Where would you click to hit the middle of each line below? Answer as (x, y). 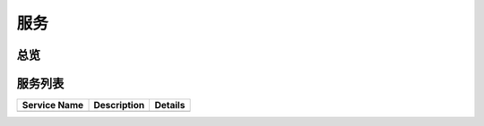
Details (170, 105)
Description (119, 105)
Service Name (53, 105)
